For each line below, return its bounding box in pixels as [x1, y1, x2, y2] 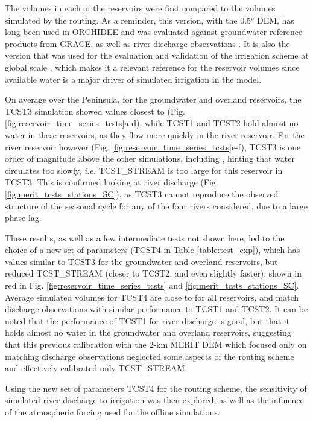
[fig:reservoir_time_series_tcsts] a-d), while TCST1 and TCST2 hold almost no [5, 117, 299, 129]
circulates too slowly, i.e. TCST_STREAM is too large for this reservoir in [5, 164, 283, 176]
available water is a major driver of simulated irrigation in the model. [5, 72, 262, 85]
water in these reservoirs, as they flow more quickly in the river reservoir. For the [5, 128, 305, 141]
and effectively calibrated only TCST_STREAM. [5, 362, 188, 374]
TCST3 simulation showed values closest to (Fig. [5, 104, 185, 117]
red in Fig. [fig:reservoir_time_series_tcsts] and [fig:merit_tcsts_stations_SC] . [5, 279, 299, 292]
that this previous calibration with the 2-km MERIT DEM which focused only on [5, 338, 307, 351]
